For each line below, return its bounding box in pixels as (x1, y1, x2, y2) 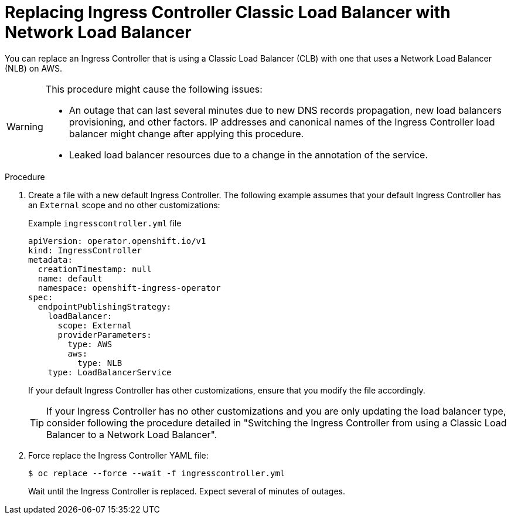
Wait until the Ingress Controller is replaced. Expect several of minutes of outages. (28, 486, 346, 496)
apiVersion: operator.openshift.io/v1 (28, 236, 206, 246)
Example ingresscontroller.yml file (28, 218, 182, 228)
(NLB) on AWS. (5, 63, 63, 73)
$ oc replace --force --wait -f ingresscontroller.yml (28, 468, 285, 478)
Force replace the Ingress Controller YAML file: (28, 450, 209, 460)
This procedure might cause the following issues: (45, 83, 263, 95)
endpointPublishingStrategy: (38, 301, 172, 311)
